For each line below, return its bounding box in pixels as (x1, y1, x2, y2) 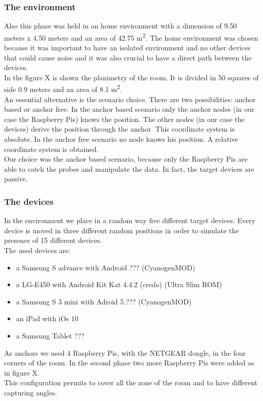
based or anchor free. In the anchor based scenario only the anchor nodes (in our (4, 104, 255, 114)
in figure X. (4, 367, 40, 378)
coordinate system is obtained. (4, 143, 99, 154)
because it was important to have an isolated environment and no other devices (4, 42, 251, 53)
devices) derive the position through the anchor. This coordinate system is (4, 124, 235, 134)
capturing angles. (4, 387, 57, 397)
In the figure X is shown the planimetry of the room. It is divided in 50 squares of (4, 72, 259, 82)
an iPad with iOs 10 (16, 313, 79, 324)
